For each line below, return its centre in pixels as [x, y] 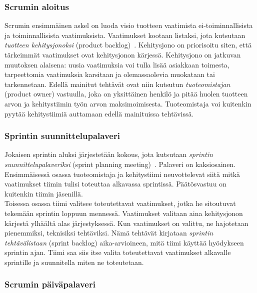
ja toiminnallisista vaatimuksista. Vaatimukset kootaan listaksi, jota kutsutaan [125, 35]
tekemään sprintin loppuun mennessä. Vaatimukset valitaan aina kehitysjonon [124, 213]
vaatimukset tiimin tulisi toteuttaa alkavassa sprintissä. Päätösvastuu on [115, 184]
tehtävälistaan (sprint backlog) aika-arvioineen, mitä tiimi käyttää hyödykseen [124, 242]
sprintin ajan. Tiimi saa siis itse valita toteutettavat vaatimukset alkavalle [118, 252]
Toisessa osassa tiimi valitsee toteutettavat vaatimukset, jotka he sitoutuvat [120, 203]
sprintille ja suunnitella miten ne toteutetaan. [74, 262]
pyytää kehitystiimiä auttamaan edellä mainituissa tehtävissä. [99, 113]
